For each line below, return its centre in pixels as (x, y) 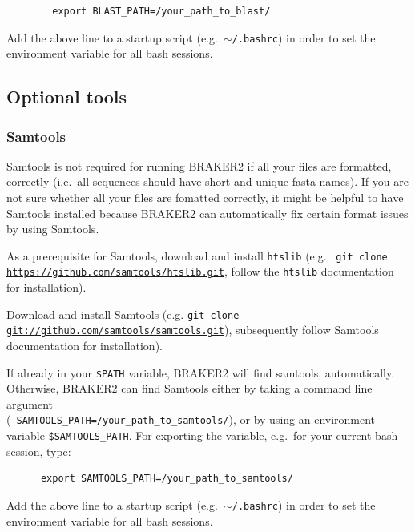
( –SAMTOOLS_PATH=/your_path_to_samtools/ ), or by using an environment (191, 419)
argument (30, 403)
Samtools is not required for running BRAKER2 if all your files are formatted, (199, 165)
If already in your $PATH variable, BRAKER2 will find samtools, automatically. (201, 372)
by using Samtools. (53, 229)
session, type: (39, 451)
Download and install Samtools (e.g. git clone (123, 314)
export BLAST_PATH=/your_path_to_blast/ (161, 11)
